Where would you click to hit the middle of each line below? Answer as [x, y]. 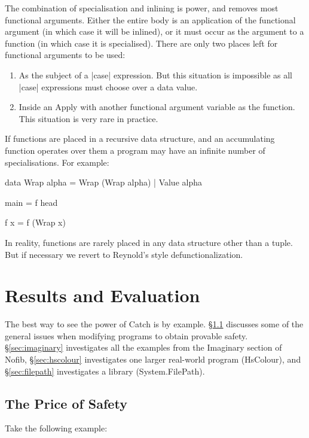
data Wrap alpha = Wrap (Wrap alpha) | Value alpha [103, 182]
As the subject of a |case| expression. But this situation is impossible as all [156, 74]
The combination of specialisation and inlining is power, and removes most [142, 8]
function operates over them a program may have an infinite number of [135, 150]
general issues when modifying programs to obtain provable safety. [126, 335]
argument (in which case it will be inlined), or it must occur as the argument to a [154, 31]
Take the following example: [56, 428]
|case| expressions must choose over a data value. [108, 86]
